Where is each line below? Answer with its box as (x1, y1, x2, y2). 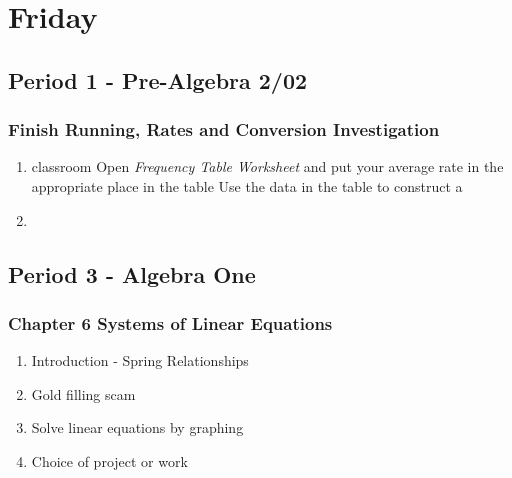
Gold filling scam (31, 383, 136, 404)
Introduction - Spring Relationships (31, 350, 249, 371)
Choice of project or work (31, 450, 188, 471)
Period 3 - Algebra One (8, 258, 256, 289)
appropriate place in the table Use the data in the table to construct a (31, 175, 463, 196)
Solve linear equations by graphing (31, 417, 244, 438)
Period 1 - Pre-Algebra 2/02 (8, 64, 308, 95)
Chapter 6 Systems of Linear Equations (8, 310, 333, 335)
